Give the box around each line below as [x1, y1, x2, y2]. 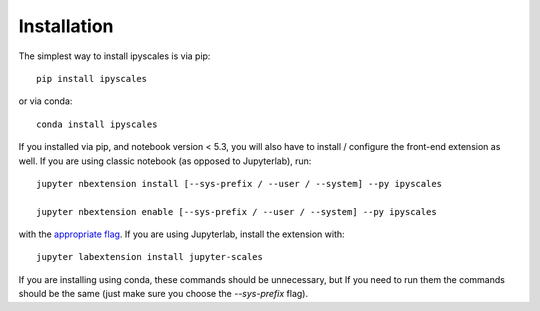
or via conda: [18, 95, 73, 107]
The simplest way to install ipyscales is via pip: [18, 50, 211, 62]
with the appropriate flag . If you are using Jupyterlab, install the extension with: [18, 228, 345, 240]
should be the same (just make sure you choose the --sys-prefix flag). [18, 288, 309, 300]
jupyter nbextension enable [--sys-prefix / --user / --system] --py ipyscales [36, 206, 437, 217]
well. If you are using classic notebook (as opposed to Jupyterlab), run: [18, 155, 312, 167]
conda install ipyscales [36, 118, 158, 130]
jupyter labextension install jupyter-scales [36, 251, 264, 263]
